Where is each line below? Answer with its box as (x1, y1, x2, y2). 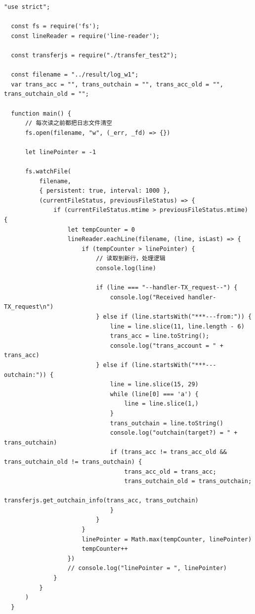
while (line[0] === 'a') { (110, 390, 199, 398)
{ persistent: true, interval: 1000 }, (39, 187, 170, 195)
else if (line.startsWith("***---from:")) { (103, 313, 252, 320)
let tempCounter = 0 (67, 226, 135, 233)
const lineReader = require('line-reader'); (11, 32, 160, 40)
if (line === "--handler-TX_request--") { (96, 284, 238, 291)
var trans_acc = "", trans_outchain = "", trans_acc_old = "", (11, 81, 223, 88)
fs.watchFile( (25, 168, 72, 175)
